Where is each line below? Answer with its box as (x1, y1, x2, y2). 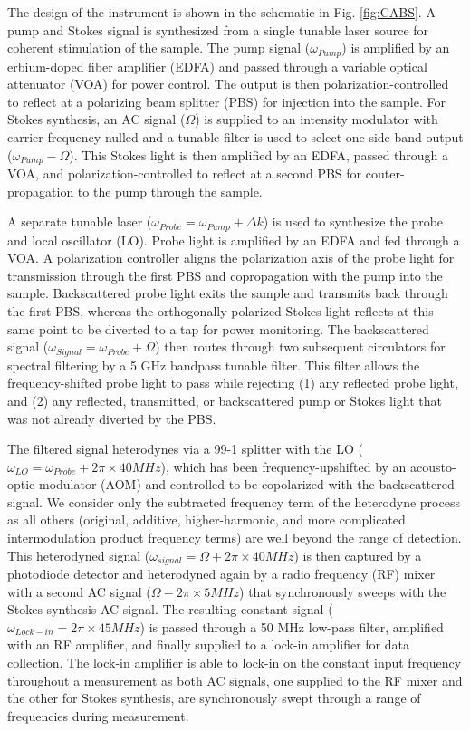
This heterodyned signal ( (7, 545, 150, 564)
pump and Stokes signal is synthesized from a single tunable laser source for (7, 20, 429, 39)
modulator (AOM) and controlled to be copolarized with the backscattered (38, 475, 455, 494)
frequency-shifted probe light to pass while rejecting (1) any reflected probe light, (7, 373, 458, 392)
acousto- (410, 457, 456, 476)
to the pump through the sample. (77, 181, 263, 200)
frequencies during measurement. (7, 706, 189, 725)
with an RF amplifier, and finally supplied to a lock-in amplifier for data (7, 635, 409, 654)
